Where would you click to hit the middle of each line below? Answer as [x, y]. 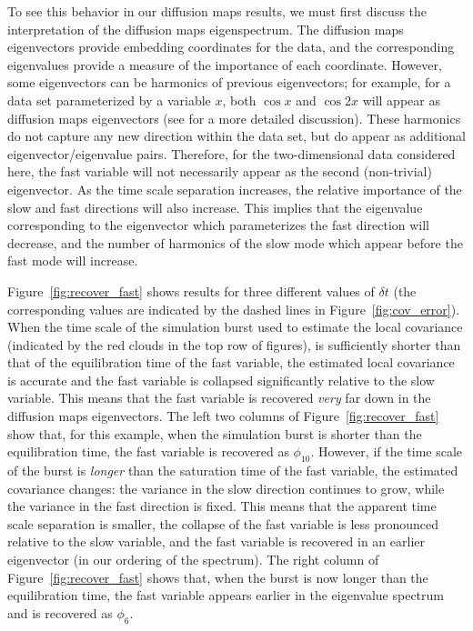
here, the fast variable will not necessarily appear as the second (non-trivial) [220, 171]
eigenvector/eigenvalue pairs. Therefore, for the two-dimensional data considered [231, 153]
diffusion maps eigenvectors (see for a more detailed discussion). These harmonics [234, 118]
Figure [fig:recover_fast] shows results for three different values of [191, 290]
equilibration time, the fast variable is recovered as [148, 451]
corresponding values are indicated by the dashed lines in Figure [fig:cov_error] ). [234, 309]
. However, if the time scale [387, 451]
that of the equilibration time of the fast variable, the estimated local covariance [231, 362]
